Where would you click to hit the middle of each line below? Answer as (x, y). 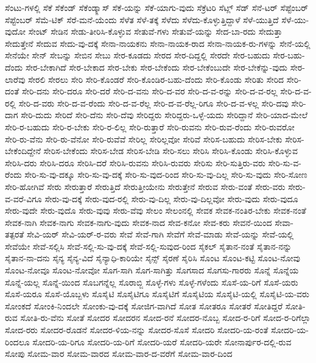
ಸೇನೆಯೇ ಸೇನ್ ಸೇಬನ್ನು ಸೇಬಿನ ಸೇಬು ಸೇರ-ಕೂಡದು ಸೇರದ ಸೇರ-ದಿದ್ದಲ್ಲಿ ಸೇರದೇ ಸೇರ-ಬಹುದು (138, 55)
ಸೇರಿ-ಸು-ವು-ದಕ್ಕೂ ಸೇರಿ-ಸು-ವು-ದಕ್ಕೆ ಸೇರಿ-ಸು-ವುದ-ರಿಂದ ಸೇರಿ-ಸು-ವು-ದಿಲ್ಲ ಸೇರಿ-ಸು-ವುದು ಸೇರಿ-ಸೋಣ (166, 174)
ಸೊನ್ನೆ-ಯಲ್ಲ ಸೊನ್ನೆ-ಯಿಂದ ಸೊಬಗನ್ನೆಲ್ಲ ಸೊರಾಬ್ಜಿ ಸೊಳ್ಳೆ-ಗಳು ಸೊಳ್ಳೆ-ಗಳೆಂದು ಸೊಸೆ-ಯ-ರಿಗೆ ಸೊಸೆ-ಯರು (152, 282)
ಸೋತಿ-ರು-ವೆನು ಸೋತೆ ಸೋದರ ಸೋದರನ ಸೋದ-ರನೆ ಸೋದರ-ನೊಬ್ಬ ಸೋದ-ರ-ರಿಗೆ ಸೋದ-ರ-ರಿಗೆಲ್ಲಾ (166, 318)
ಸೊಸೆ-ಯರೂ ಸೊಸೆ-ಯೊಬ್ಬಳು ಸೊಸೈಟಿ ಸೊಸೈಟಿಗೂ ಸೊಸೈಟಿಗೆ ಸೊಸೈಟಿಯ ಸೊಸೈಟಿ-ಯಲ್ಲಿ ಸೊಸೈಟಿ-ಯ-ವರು (157, 294)
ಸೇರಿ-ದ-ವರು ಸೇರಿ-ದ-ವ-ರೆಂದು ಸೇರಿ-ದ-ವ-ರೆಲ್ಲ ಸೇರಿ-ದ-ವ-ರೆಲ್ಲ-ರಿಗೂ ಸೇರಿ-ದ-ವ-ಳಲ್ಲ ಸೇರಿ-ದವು (153, 103)
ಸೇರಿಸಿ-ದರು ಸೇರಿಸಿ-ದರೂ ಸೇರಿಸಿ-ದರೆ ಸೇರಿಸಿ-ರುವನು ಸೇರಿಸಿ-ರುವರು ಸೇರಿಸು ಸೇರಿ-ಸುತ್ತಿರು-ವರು (135, 162)
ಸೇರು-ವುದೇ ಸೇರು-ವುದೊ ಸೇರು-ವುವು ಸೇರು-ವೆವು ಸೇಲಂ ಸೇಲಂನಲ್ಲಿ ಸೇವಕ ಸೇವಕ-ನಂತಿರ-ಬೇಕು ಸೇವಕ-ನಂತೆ (156, 210)
